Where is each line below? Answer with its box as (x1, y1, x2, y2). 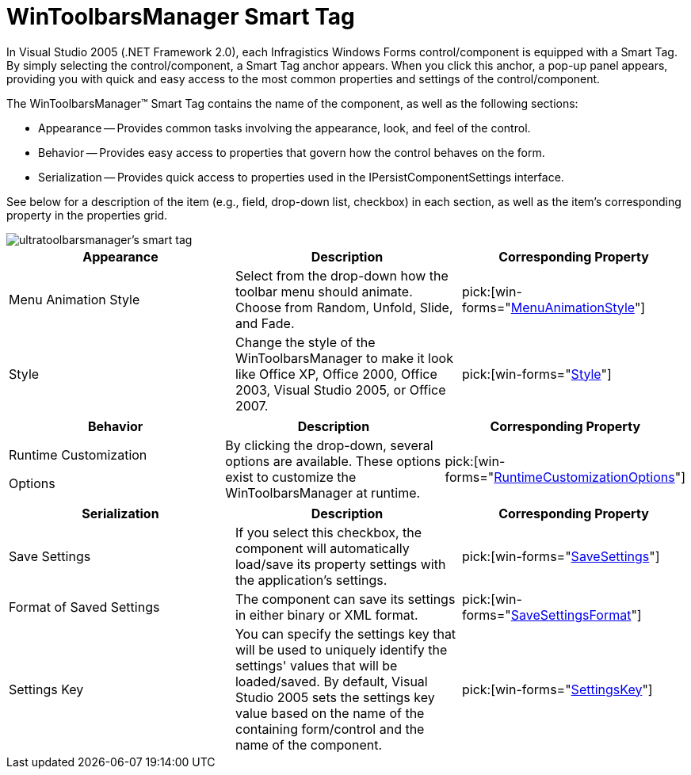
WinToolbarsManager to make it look (235, 349, 453, 366)
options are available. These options (225, 452, 441, 469)
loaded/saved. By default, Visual (235, 673, 428, 689)
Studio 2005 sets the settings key (235, 689, 435, 705)
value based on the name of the (235, 704, 425, 721)
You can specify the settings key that (235, 625, 456, 642)
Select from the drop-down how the (235, 267, 449, 284)
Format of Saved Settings (9, 598, 160, 615)
